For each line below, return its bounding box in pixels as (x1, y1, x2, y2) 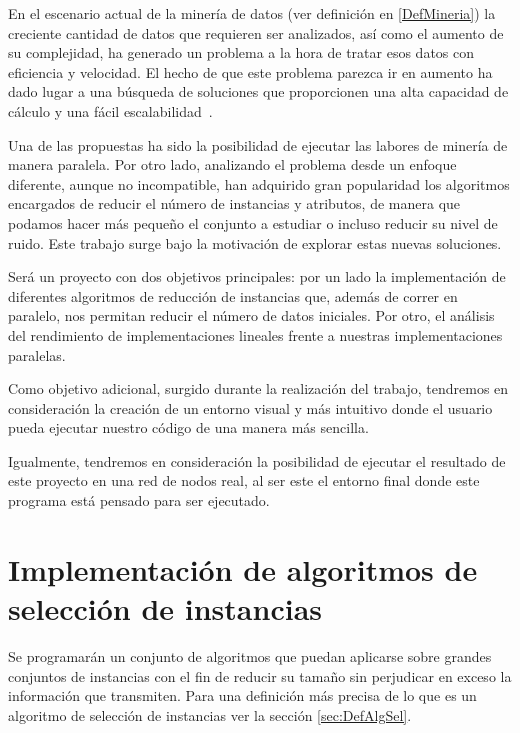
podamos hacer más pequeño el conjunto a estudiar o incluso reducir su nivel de (8, 212, 498, 233)
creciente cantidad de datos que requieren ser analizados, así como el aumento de (8, 22, 504, 43)
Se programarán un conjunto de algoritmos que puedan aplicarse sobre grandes (8, 645, 492, 666)
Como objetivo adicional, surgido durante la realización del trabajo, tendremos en (8, 378, 509, 399)
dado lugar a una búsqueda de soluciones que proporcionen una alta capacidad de (8, 81, 509, 102)
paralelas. (8, 344, 66, 365)
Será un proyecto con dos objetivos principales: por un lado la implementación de (8, 266, 506, 287)
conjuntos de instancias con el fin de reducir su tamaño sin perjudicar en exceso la (8, 665, 512, 686)
